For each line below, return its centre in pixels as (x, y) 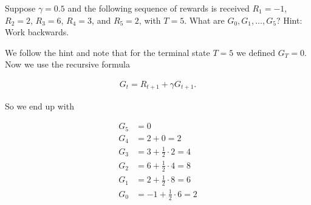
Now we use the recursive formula (67, 64)
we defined (256, 52)
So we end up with (39, 106)
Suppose (20, 8)
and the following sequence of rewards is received (159, 8)
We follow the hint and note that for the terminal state (108, 52)
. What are (204, 20)
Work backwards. (37, 32)
